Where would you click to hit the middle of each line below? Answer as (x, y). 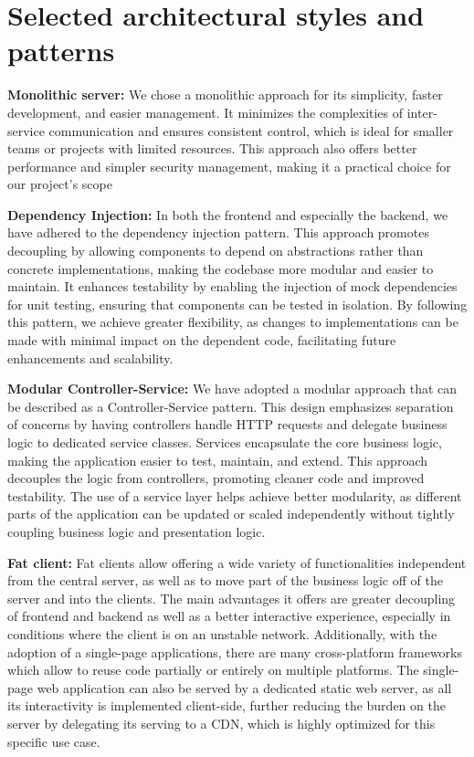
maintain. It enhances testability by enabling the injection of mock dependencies (232, 286)
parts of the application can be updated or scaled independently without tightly (231, 514)
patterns (61, 51)
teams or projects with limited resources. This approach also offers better (212, 148)
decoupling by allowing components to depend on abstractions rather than (216, 251)
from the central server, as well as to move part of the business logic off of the (225, 580)
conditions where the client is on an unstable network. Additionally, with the (222, 633)
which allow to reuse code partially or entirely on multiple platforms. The (213, 670)
